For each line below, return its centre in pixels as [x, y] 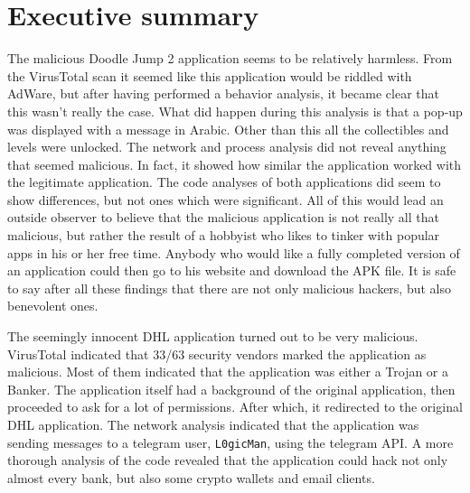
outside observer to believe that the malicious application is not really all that [223, 217]
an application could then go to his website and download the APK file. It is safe [232, 270]
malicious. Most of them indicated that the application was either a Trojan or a [228, 372]
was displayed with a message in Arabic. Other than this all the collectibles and [228, 129]
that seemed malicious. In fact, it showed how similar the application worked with [235, 164]
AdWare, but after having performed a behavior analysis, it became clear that [223, 93]
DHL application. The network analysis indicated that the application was [213, 424]
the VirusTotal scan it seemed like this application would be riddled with [210, 75]
